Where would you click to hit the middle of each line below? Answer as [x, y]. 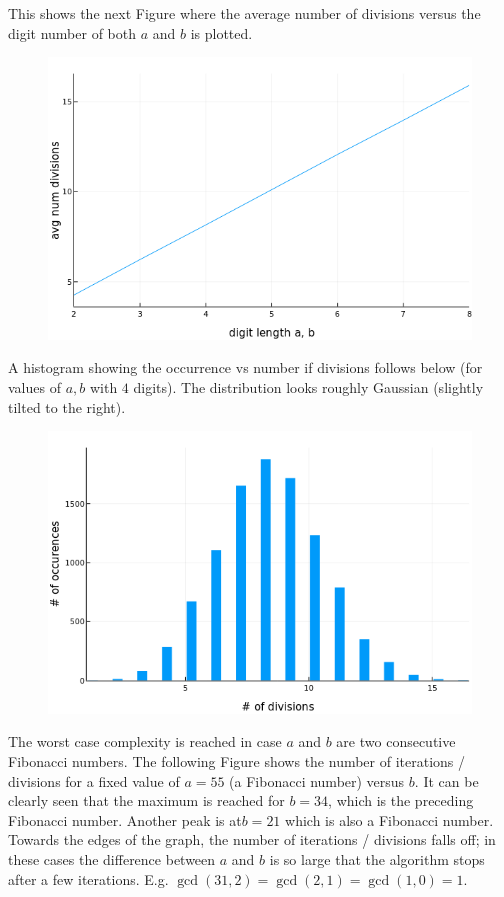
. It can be [446, 780]
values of [34, 387]
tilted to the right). [67, 406]
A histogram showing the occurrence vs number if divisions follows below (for [245, 367]
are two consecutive [396, 741]
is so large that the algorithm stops [377, 859]
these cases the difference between [112, 859]
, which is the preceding [401, 800]
